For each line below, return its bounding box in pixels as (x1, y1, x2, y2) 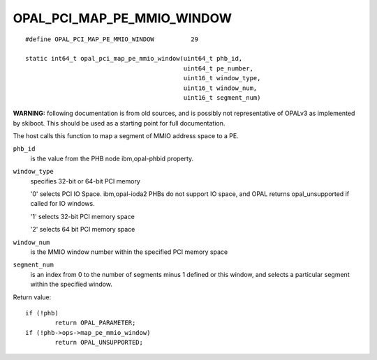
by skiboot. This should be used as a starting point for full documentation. (13, 119, 226, 127)
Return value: (13, 293, 52, 301)
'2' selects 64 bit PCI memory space (30, 225, 135, 234)
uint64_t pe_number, (183, 64, 254, 73)
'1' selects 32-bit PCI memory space (30, 212, 135, 220)
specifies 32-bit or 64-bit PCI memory (30, 177, 141, 185)
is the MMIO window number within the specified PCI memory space (30, 248, 228, 256)
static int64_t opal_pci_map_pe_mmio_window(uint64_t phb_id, (25, 54, 243, 63)
